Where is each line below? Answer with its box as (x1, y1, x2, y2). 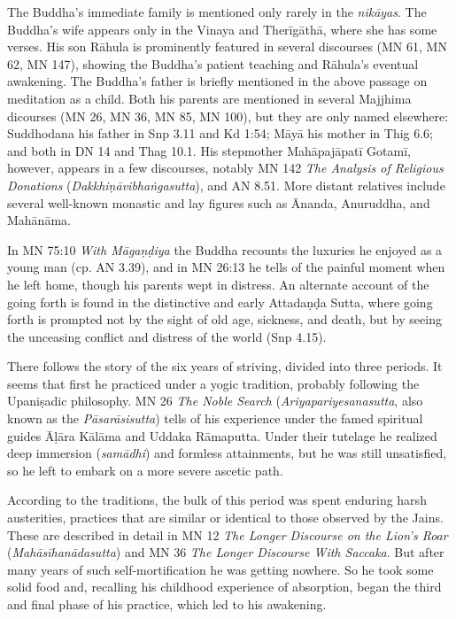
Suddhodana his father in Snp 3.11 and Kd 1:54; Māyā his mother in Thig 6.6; (7, 124, 433, 143)
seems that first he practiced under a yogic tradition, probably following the (7, 374, 420, 392)
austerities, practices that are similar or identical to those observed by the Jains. (7, 508, 444, 527)
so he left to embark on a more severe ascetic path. (7, 460, 283, 479)
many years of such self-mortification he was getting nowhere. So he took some (7, 560, 434, 578)
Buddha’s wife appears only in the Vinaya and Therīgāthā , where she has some (7, 19, 437, 38)
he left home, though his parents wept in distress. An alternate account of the (7, 275, 429, 293)
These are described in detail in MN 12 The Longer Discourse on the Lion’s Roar (7, 525, 448, 544)
